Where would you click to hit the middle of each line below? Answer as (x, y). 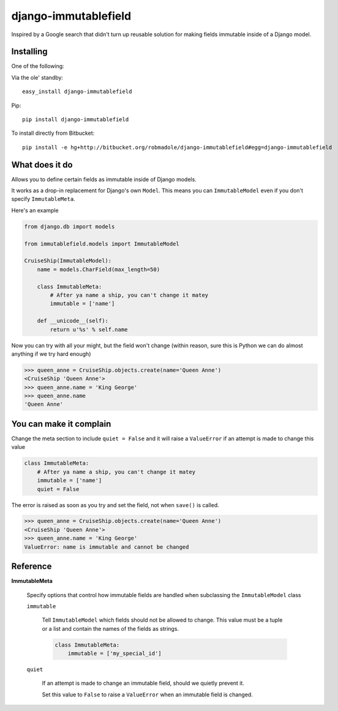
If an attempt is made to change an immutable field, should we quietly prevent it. (143, 683)
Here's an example (35, 210)
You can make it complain (61, 423)
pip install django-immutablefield (76, 120)
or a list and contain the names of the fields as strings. (111, 628)
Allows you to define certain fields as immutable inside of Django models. (104, 179)
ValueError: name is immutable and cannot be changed (107, 547)
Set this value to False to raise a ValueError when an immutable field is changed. (148, 694)
